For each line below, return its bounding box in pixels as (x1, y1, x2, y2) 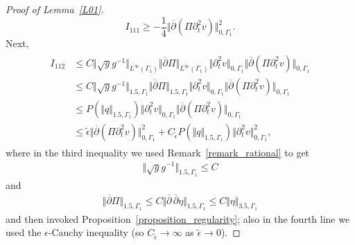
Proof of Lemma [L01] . (6, 2, 104, 16)
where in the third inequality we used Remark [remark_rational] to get (6, 145, 310, 159)
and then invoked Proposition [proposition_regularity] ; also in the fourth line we (6, 211, 350, 226)
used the (6, 225, 42, 239)
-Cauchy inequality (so (48, 225, 144, 239)
